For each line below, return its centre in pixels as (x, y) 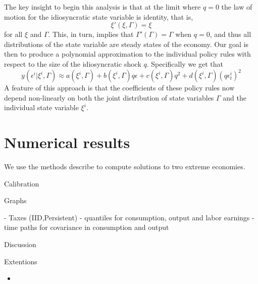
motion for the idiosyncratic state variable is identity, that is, (99, 16)
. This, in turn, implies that (91, 34)
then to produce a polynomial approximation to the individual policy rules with (127, 54)
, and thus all (230, 34)
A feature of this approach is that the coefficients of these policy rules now (119, 88)
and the (235, 97)
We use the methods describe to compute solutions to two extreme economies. (125, 166)
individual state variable (41, 107)
